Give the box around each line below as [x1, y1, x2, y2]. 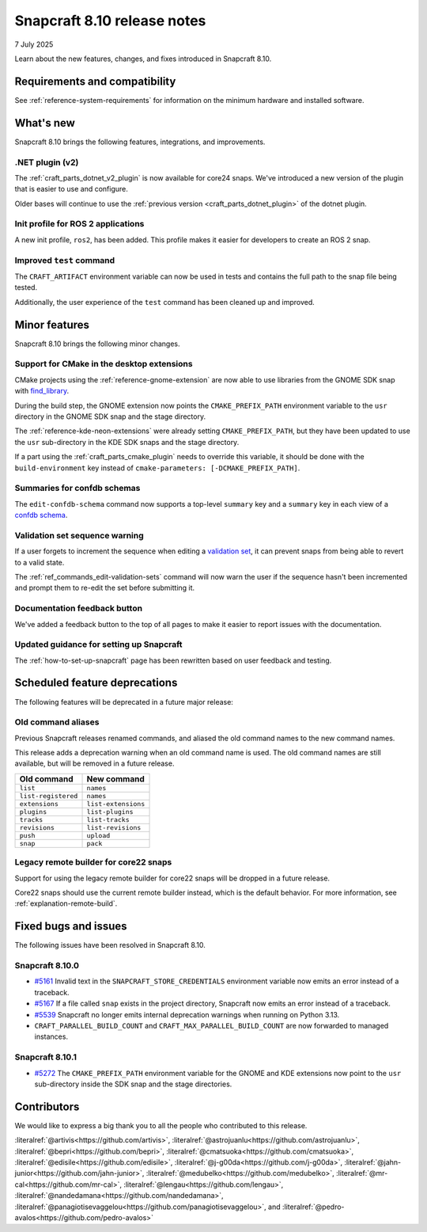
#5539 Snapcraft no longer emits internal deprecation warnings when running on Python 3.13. [34, 1010, 340, 1019]
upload [86, 831, 111, 839]
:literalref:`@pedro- [282, 1202, 345, 1211]
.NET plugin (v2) [14, 157, 79, 168]
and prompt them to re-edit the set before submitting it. [14, 583, 195, 593]
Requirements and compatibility [14, 74, 176, 88]
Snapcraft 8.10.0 [14, 960, 79, 972]
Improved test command [14, 254, 115, 265]
